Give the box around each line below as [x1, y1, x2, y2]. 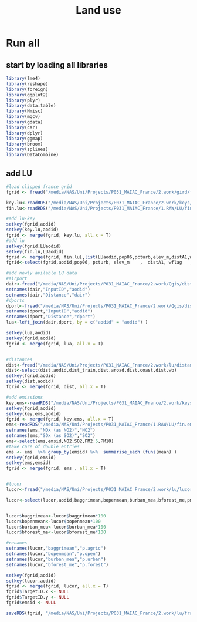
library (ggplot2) [6, 92, 49, 97]
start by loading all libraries [6, 60, 108, 70]
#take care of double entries [6, 443, 80, 449]
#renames [6, 540, 28, 546]
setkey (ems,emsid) [6, 460, 51, 466]
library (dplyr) [6, 130, 43, 136]
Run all [6, 36, 40, 50]
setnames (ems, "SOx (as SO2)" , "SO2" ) [6, 433, 96, 439]
